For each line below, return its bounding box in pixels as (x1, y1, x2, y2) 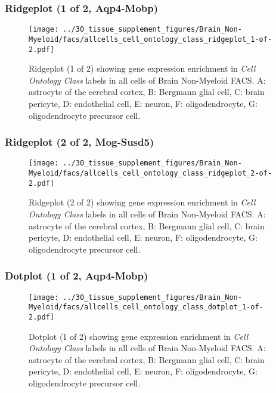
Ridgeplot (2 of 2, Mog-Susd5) (5, 134, 154, 149)
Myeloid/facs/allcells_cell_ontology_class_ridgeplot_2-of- (29, 169, 272, 178)
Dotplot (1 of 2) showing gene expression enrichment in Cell (29, 330, 249, 342)
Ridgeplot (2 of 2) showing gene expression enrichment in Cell (29, 196, 256, 208)
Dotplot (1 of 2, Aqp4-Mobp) (5, 268, 148, 283)
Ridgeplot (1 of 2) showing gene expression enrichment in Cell (29, 62, 256, 75)
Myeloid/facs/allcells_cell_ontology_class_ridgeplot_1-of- (29, 35, 272, 44)
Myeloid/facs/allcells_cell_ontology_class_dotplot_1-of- (29, 303, 263, 312)
